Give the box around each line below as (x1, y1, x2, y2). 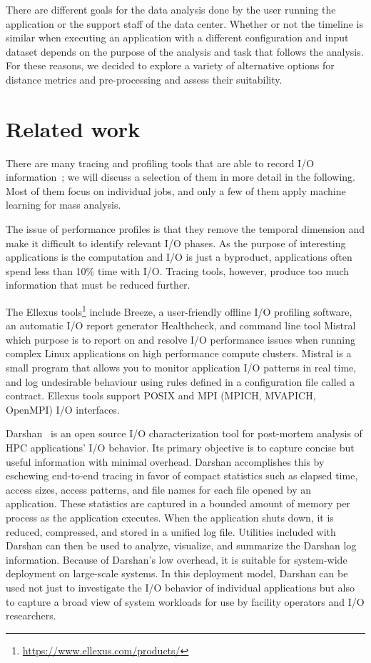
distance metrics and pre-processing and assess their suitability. (6, 71, 283, 86)
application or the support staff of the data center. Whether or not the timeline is (6, 16, 363, 31)
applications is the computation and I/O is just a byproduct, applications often (6, 249, 352, 264)
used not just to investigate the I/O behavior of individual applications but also (6, 579, 355, 594)
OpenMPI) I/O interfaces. (6, 402, 120, 417)
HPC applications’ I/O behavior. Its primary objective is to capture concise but (6, 440, 355, 455)
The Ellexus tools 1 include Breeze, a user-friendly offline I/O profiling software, (6, 302, 352, 319)
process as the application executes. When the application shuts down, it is (6, 510, 334, 524)
